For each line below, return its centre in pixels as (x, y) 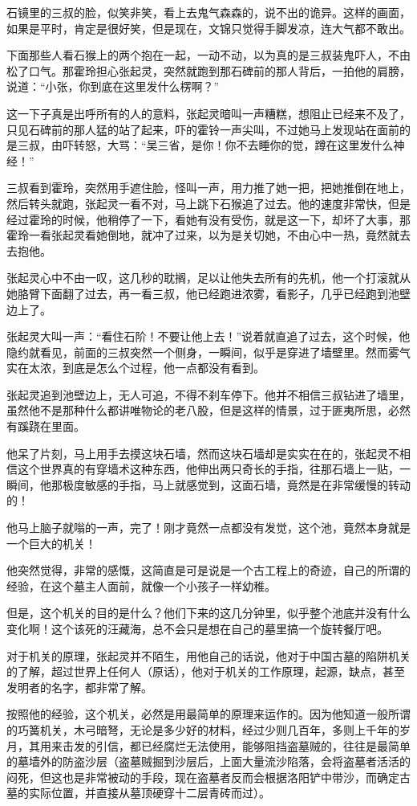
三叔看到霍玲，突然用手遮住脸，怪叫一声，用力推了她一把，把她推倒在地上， (208, 188)
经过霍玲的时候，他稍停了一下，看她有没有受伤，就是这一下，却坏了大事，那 (208, 219)
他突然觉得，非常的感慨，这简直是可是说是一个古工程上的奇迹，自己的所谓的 (208, 570)
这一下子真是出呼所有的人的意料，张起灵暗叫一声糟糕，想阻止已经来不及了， (208, 113)
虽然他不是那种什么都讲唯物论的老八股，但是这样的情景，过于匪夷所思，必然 (208, 410)
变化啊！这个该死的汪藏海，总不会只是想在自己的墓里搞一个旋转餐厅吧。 (197, 628)
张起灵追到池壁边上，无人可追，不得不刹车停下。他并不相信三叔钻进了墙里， (208, 394)
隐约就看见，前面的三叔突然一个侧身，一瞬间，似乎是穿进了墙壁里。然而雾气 (208, 352)
